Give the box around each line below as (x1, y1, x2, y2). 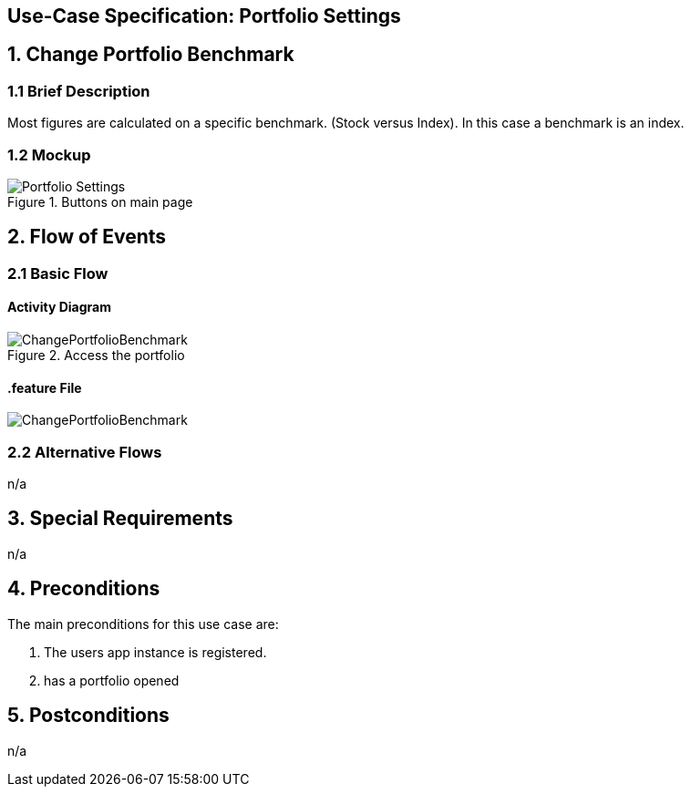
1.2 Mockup (7, 145, 91, 164)
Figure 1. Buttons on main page (7, 193, 193, 210)
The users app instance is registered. (44, 644, 267, 660)
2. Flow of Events (7, 225, 167, 249)
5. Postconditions (7, 704, 170, 727)
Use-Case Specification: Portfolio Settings (7, 5, 401, 27)
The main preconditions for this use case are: (7, 615, 279, 632)
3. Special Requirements (7, 507, 233, 531)
